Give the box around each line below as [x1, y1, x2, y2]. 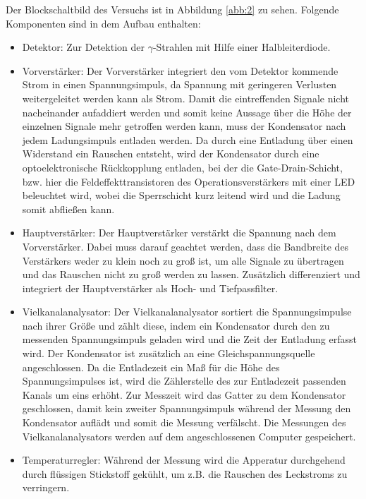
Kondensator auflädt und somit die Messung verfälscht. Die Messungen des [22, 415, 346, 430]
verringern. [22, 480, 70, 495]
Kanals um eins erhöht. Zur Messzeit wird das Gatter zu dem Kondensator [22, 387, 346, 402]
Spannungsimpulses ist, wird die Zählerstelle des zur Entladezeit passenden [22, 373, 346, 388]
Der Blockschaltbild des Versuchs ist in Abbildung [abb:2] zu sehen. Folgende [6, 2, 339, 16]
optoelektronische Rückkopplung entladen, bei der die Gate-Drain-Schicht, [22, 160, 343, 174]
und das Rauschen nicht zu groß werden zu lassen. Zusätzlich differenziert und [22, 267, 360, 282]
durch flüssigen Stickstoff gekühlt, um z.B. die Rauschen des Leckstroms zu [22, 466, 348, 481]
